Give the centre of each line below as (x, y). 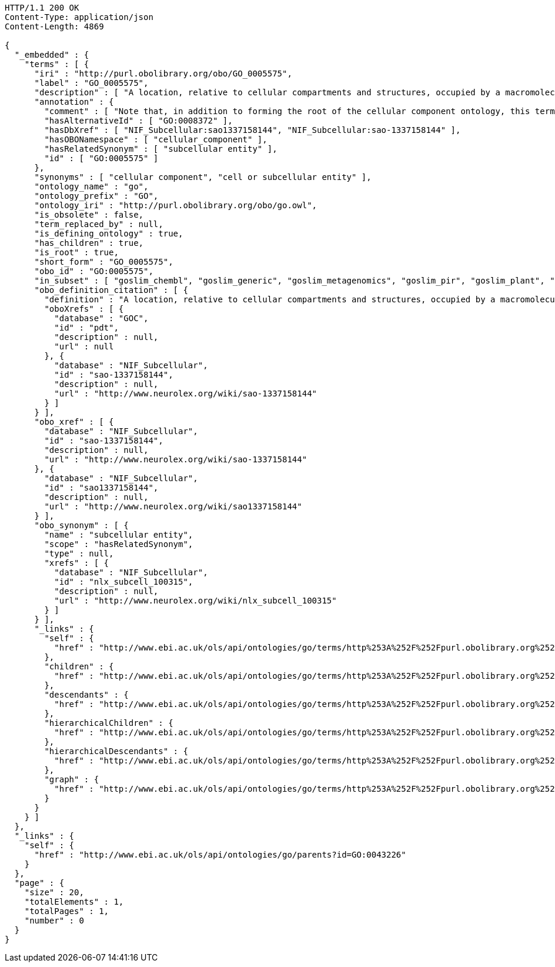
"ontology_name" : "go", (91, 186)
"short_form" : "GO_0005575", (104, 262)
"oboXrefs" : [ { (84, 309)
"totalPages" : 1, (67, 911)
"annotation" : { (74, 102)
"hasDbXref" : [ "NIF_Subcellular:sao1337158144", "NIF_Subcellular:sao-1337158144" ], (253, 130)
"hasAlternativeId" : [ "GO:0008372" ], (138, 121)
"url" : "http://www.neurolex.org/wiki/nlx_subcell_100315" (195, 601)
